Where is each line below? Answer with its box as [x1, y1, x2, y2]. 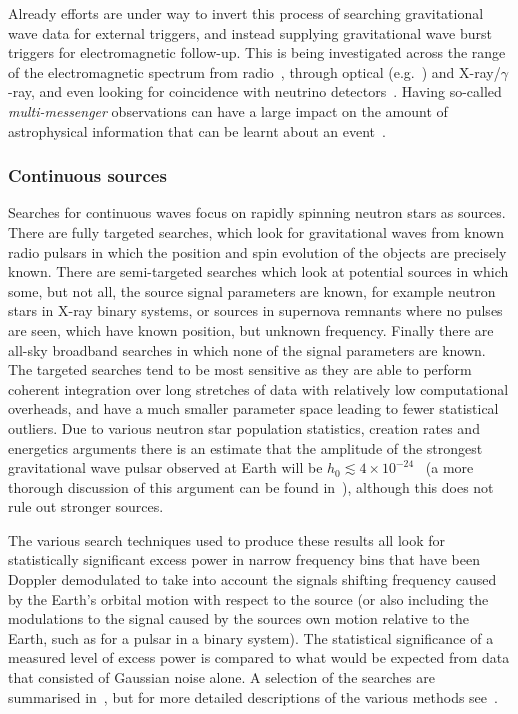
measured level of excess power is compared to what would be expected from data [8, 647, 510, 668]
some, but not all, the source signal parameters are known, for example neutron [8, 280, 496, 301]
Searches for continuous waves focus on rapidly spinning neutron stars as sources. [8, 202, 506, 223]
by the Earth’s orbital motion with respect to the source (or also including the [8, 588, 489, 609]
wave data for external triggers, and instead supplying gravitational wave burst [8, 22, 492, 43]
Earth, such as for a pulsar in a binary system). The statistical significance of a [8, 627, 494, 648]
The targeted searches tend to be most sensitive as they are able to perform [8, 359, 472, 380]
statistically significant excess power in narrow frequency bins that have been [8, 549, 480, 570]
